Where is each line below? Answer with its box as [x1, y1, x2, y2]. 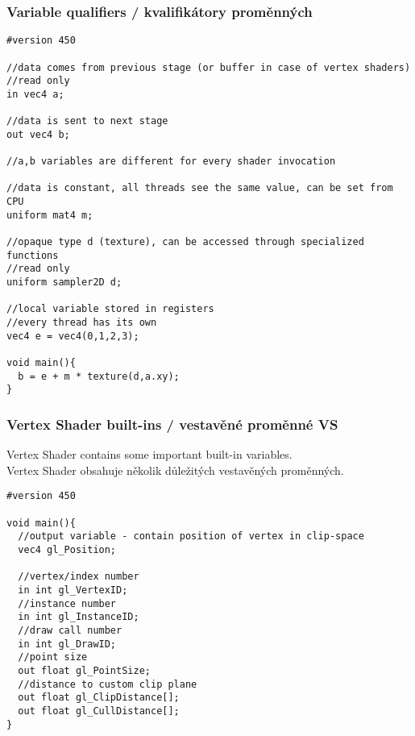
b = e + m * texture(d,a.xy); [18, 370, 180, 382]
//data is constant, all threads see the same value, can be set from [6, 182, 393, 194]
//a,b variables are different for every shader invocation [6, 156, 336, 168]
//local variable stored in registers [6, 303, 214, 315]
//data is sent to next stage [6, 115, 168, 127]
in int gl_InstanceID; [18, 611, 139, 623]
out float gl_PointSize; [18, 664, 151, 676]
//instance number [18, 597, 117, 609]
